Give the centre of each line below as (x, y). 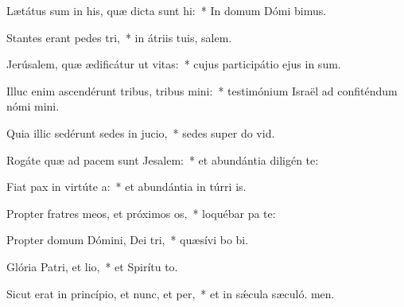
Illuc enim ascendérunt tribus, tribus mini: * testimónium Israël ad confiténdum (202, 90)
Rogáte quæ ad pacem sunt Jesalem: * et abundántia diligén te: (163, 159)
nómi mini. (33, 106)
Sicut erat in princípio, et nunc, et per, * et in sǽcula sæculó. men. (171, 293)
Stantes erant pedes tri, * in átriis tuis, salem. (119, 37)
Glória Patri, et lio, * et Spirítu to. (92, 266)
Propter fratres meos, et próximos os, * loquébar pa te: (141, 213)
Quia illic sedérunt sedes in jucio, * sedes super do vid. (141, 132)
